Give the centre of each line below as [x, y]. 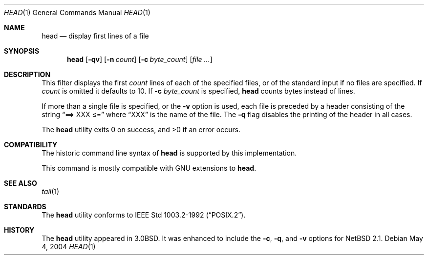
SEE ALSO [21, 183]
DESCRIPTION [27, 74]
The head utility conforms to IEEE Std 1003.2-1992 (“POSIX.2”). [144, 215]
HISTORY [19, 230]
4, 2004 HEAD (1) [69, 247]
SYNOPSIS [22, 51]
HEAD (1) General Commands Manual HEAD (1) [77, 12]
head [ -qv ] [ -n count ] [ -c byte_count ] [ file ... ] [140, 59]
